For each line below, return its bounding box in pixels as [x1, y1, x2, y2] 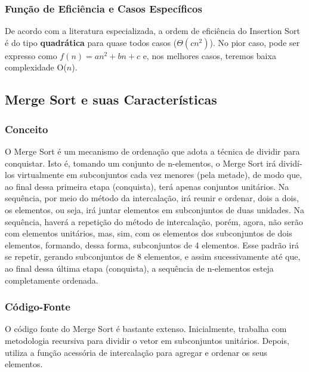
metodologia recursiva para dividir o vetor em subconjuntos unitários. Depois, [5, 334, 289, 346]
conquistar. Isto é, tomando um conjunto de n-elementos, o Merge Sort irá [5, 156, 276, 169]
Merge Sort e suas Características [5, 90, 217, 109]
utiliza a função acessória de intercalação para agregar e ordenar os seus [5, 346, 268, 358]
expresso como [5, 49, 57, 62]
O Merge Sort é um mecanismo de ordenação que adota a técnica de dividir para [5, 145, 300, 157]
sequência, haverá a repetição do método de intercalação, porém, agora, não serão [5, 215, 303, 227]
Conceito [5, 121, 48, 136]
